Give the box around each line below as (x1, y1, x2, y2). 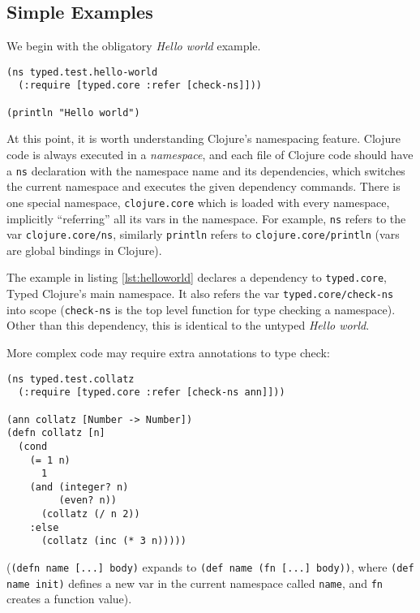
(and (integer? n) (29, 481, 129, 493)
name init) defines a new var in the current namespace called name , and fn (6, 574, 384, 591)
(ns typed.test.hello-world (6, 66, 158, 78)
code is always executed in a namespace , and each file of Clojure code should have (6, 146, 414, 163)
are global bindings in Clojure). (6, 241, 162, 258)
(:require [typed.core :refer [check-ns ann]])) (18, 386, 285, 399)
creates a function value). (6, 590, 132, 607)
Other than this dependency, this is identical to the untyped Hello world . (6, 317, 370, 334)
